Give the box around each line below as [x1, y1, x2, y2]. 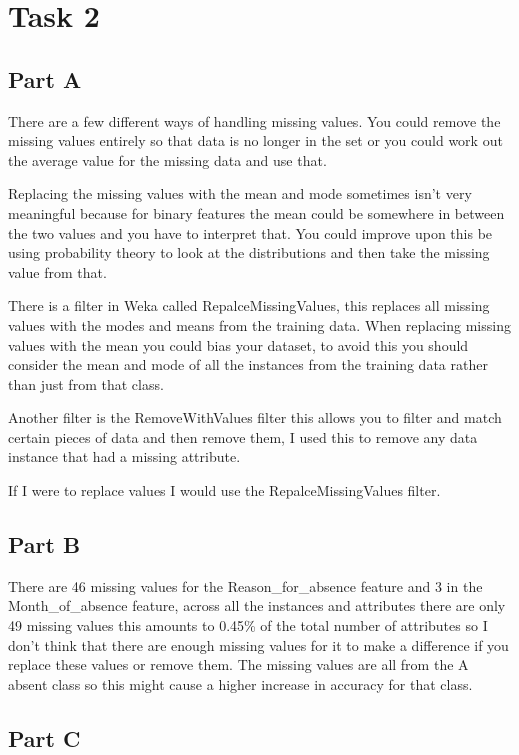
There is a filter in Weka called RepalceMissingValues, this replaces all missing [8, 295, 490, 316]
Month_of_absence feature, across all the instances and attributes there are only [8, 595, 506, 616]
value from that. [8, 261, 107, 282]
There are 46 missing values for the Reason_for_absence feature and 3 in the [8, 575, 483, 596]
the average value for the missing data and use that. [8, 149, 327, 170]
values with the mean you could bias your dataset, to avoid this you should [8, 334, 469, 355]
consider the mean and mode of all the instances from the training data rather [8, 354, 488, 375]
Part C [8, 722, 81, 753]
